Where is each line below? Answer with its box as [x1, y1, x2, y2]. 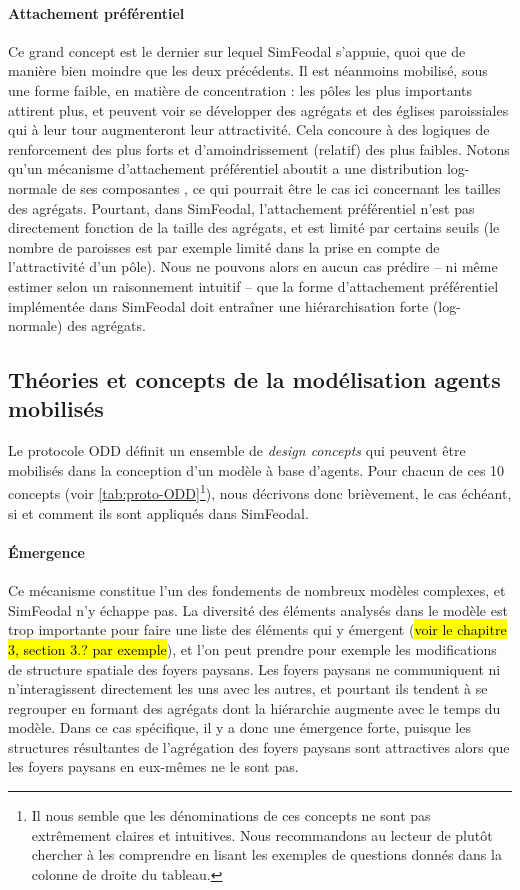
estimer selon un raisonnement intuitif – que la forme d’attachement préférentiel [8, 275, 499, 296]
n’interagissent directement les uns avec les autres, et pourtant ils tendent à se [8, 678, 488, 699]
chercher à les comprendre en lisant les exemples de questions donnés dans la [31, 844, 502, 865]
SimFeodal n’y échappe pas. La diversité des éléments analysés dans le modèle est [8, 599, 508, 620]
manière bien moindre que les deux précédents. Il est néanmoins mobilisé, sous [8, 60, 488, 81]
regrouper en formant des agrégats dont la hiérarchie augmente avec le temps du [8, 697, 501, 718]
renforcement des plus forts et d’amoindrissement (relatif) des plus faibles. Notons [8, 138, 510, 159]
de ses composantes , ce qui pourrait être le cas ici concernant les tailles [61, 177, 501, 198]
